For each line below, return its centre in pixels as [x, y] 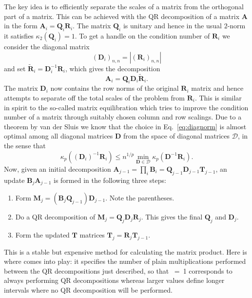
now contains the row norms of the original [115, 88]
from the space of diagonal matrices [177, 136]
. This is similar [218, 98]
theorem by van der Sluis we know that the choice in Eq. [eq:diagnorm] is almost [125, 126]
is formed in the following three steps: [110, 180]
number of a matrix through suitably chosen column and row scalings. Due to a [123, 117]
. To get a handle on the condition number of [142, 35]
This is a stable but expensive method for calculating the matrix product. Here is [126, 251]
